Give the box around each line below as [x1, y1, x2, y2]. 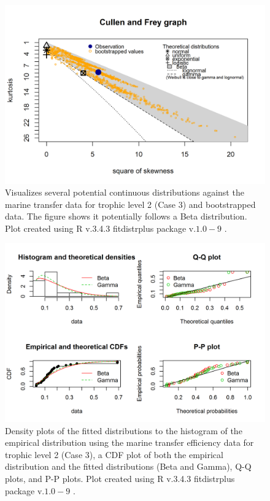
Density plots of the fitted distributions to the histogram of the [5, 424, 242, 437]
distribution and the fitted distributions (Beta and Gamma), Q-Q [5, 460, 252, 473]
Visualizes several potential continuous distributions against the [5, 186, 244, 199]
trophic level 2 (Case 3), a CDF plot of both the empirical [5, 448, 223, 461]
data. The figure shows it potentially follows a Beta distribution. [5, 210, 247, 223]
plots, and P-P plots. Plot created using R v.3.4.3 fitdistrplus [5, 472, 235, 484]
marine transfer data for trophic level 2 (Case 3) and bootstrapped [5, 197, 256, 210]
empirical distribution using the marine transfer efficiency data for [5, 436, 254, 449]
